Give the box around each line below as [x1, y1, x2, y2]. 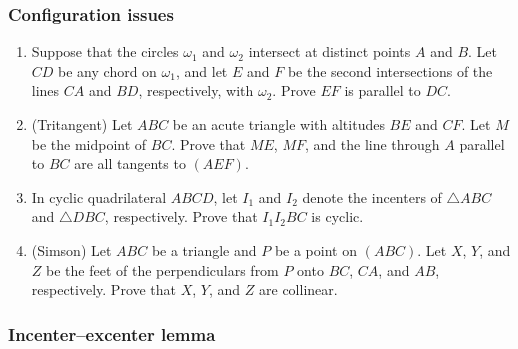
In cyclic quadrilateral [31, 186, 167, 207]
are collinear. [259, 279, 338, 300]
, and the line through [304, 133, 440, 154]
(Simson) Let [31, 239, 112, 260]
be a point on [274, 239, 357, 260]
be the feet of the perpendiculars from [46, 259, 279, 280]
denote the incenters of [302, 186, 442, 207]
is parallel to [344, 80, 421, 101]
